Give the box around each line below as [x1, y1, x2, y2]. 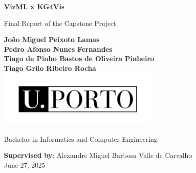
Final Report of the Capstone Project [4, 18, 116, 28]
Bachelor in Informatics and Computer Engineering [4, 133, 158, 144]
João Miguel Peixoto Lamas [4, 34, 100, 44]
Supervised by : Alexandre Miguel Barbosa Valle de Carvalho [4, 150, 192, 160]
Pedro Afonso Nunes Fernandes [4, 43, 112, 54]
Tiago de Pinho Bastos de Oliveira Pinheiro [4, 53, 154, 64]
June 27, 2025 [4, 159, 45, 170]
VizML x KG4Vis [4, 1, 65, 11]
